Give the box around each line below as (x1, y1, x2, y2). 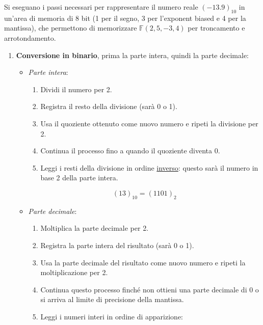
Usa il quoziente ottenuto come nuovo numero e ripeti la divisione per (40, 118, 258, 128)
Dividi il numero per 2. (40, 84, 112, 94)
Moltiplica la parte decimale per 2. (40, 223, 149, 233)
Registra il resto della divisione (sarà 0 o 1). (40, 101, 177, 112)
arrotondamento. (4, 32, 56, 43)
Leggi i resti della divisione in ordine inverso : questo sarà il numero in (40, 162, 258, 173)
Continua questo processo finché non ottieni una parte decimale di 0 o (40, 284, 259, 294)
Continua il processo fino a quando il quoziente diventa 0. (40, 145, 220, 156)
